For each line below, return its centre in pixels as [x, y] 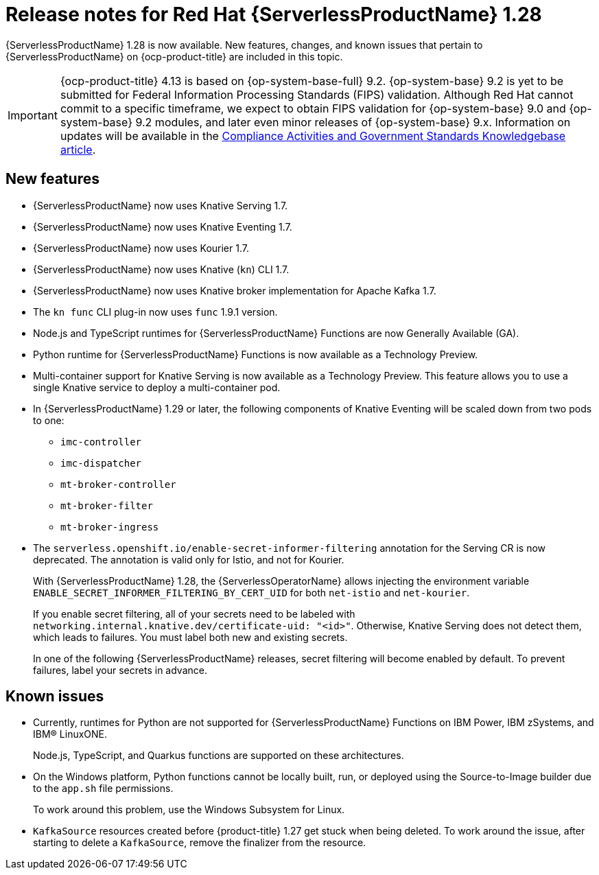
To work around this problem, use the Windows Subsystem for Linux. [189, 810]
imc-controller [101, 442]
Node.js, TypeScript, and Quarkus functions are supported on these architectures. [219, 756]
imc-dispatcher [101, 463]
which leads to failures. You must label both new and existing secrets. [190, 637]
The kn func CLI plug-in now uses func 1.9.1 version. [155, 312]
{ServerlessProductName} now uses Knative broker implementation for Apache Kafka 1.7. [235, 290]
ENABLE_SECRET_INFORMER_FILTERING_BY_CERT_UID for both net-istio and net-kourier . [251, 592]
